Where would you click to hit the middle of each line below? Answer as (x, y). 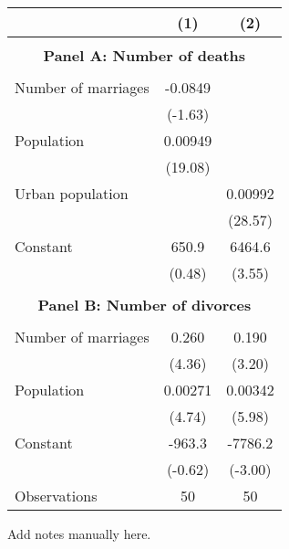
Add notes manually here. (79, 533)
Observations (56, 496)
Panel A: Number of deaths (144, 55)
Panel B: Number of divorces (144, 305)
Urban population (72, 193)
